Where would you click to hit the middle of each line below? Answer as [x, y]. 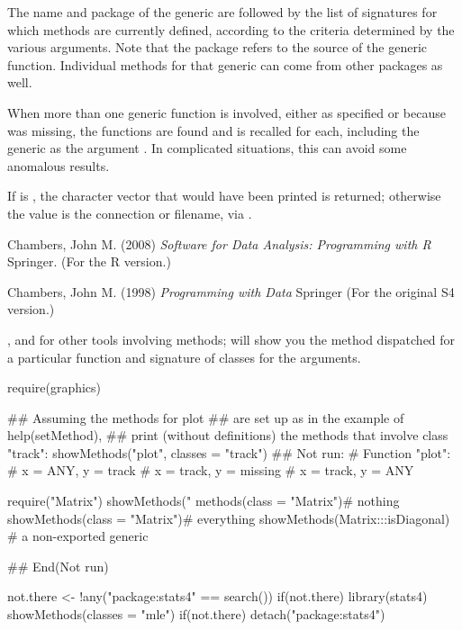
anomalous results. [59, 165]
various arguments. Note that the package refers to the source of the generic [217, 47]
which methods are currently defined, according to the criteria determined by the [231, 29]
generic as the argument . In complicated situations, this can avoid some [207, 148]
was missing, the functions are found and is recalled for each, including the [213, 130]
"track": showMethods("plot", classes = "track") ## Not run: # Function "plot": [229, 452]
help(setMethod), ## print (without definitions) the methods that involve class [228, 435]
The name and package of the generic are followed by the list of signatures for [222, 12]
